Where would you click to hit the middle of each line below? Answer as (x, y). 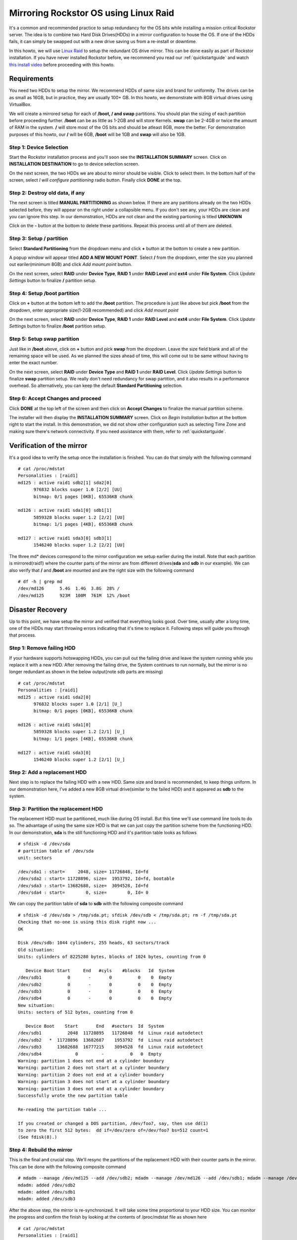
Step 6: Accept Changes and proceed (55, 398)
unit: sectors (35, 858)
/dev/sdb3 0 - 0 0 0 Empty (95, 992)
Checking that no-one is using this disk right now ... (87, 922)
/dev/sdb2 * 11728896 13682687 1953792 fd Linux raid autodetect (111, 1040)
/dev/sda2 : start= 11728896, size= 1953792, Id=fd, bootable (96, 879)
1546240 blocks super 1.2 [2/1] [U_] (79, 760)
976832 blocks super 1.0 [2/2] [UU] (78, 490)
